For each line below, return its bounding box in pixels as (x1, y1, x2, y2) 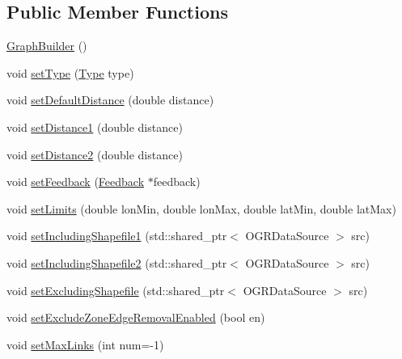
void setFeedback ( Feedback (6, 173, 145, 190)
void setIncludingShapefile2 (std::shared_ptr (6, 254, 227, 271)
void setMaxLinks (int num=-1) (6, 336, 164, 353)
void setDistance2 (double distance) (6, 146, 183, 163)
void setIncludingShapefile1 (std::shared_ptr (6, 227, 227, 244)
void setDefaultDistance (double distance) (6, 91, 214, 108)
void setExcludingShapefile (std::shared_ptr (6, 281, 225, 298)
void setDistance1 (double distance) (6, 118, 183, 135)
